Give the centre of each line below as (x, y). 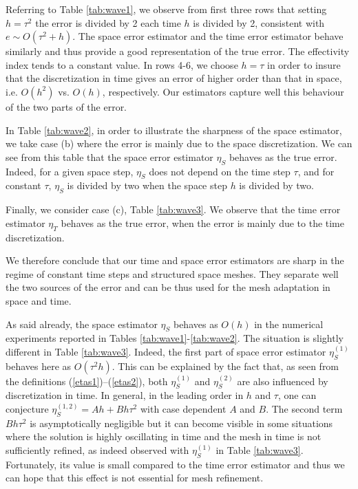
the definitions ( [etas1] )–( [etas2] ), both (87, 381)
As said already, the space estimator (82, 324)
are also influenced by (283, 381)
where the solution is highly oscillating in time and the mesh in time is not (164, 436)
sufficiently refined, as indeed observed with (97, 450)
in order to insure (304, 64)
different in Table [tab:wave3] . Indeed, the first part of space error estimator (166, 351)
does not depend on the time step (220, 171)
